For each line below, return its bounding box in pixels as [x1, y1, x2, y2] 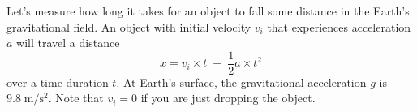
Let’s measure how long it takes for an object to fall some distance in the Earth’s [6, 2, 410, 19]
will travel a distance [16, 34, 120, 51]
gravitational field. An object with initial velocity [6, 18, 251, 35]
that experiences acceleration [267, 18, 411, 35]
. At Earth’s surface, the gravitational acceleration [116, 73, 367, 90]
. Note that [48, 89, 104, 106]
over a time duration [6, 73, 109, 90]
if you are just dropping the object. [140, 89, 316, 106]
